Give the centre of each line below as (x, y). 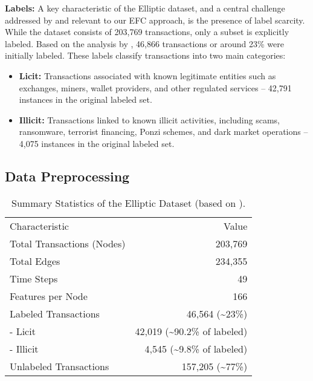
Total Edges (35, 261)
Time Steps (34, 278)
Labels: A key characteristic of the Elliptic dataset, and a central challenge (145, 8)
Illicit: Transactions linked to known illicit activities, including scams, (149, 119)
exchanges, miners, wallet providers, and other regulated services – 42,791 (155, 87)
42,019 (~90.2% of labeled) (191, 331)
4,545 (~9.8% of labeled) (196, 348)
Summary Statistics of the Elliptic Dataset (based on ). (129, 203)
